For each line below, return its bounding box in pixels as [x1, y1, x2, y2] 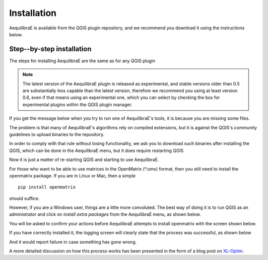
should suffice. [9, 195, 40, 201]
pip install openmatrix [18, 184, 76, 190]
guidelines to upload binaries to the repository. [9, 131, 105, 137]
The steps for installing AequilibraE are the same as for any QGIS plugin [9, 58, 156, 64]
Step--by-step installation [9, 45, 92, 53]
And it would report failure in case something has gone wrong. [9, 239, 137, 245]
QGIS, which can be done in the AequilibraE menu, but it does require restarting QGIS [9, 147, 184, 154]
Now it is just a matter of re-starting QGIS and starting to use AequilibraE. [9, 157, 159, 163]
